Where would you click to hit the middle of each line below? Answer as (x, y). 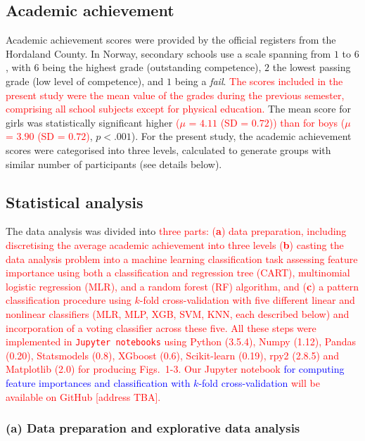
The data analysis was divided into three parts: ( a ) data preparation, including (176, 231)
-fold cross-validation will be (259, 382)
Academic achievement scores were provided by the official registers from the (171, 40)
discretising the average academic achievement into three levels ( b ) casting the (175, 244)
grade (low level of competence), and (85, 81)
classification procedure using (69, 300)
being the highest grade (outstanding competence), (152, 67)
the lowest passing (312, 67)
